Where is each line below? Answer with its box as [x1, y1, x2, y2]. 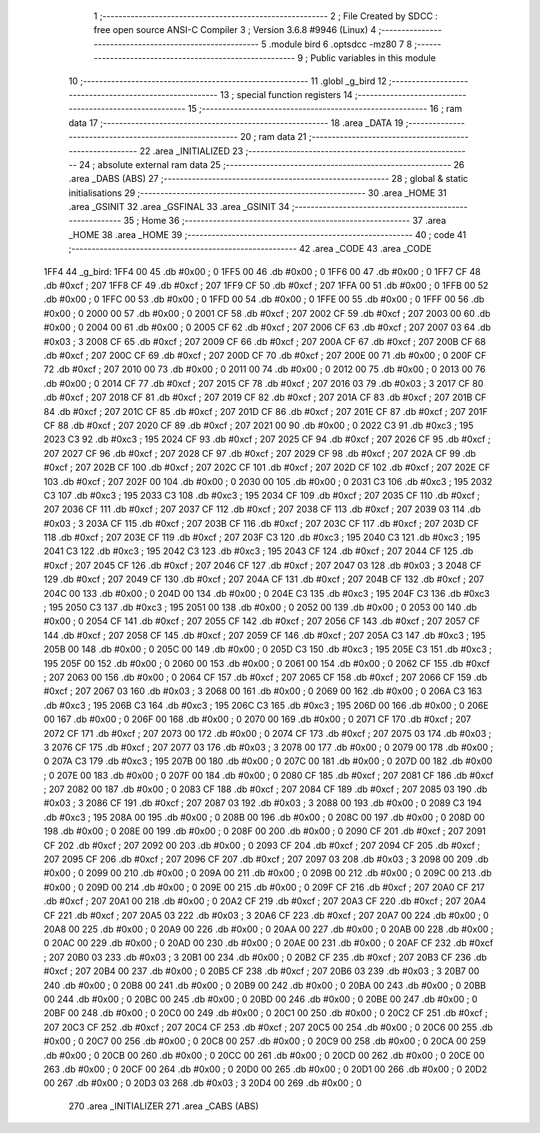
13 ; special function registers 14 [220, 88, 354, 100]
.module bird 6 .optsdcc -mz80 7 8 [268, 38, 413, 50]
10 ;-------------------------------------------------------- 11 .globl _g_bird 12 [68, 75, 387, 87]
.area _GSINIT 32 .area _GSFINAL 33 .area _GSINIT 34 [68, 201, 290, 213]
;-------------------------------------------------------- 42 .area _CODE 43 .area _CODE [68, 243, 432, 255]
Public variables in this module [310, 52, 437, 64]
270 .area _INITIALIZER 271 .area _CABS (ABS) [68, 1100, 259, 1112]
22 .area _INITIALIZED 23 [139, 145, 244, 157]
